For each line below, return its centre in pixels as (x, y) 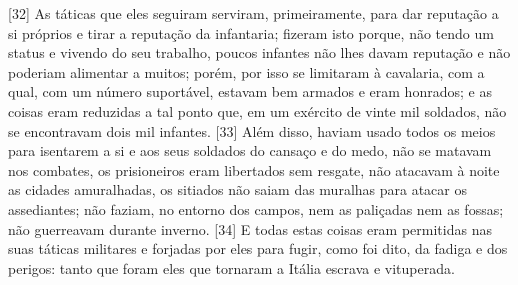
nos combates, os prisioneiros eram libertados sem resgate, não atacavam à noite (254, 169)
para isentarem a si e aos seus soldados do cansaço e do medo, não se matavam (250, 150)
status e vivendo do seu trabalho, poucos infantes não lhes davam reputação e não (259, 52)
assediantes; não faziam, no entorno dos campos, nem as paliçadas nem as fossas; (256, 208)
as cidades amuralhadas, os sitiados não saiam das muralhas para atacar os (238, 189)
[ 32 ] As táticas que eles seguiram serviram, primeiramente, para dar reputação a (253, 13)
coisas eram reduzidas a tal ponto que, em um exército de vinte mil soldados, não (257, 110)
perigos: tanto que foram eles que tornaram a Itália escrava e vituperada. (231, 267)
